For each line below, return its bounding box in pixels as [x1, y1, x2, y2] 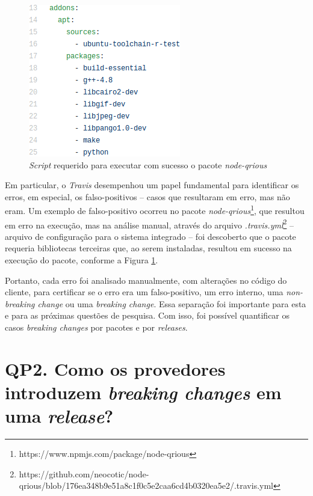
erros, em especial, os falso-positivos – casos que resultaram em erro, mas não [5, 190, 290, 203]
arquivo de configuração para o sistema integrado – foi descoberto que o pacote [5, 230, 296, 242]
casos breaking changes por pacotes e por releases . [5, 321, 188, 334]
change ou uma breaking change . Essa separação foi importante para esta [37, 297, 306, 310]
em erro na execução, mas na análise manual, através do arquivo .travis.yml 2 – [5, 216, 294, 231]
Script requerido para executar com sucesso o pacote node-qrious [29, 158, 267, 171]
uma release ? [5, 403, 114, 429]
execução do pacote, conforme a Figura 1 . [5, 254, 158, 266]
